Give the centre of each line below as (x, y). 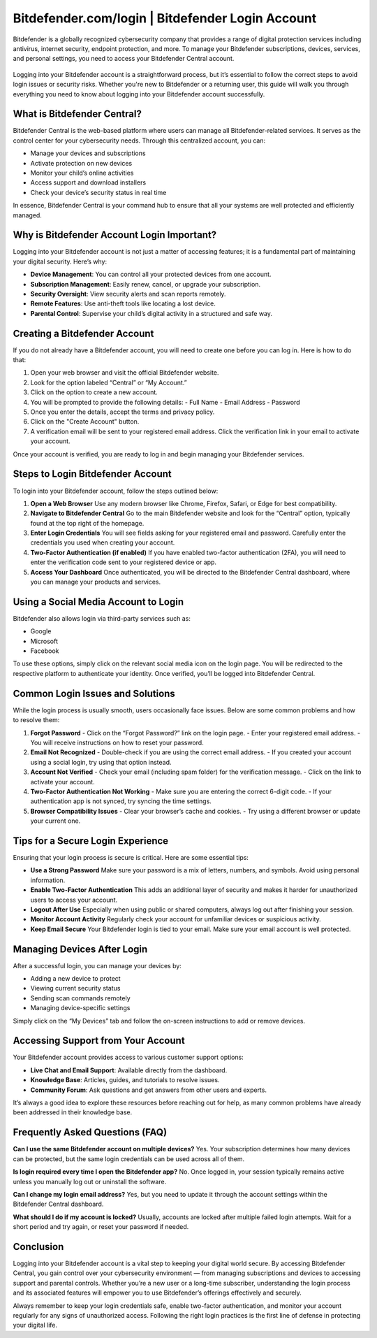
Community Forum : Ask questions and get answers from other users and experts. (148, 1090)
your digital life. (35, 1325)
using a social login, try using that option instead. (101, 762)
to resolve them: (36, 720)
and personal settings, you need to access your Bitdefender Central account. (124, 59)
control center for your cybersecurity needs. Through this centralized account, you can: (139, 141)
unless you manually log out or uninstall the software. (90, 1181)
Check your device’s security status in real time (98, 192)
